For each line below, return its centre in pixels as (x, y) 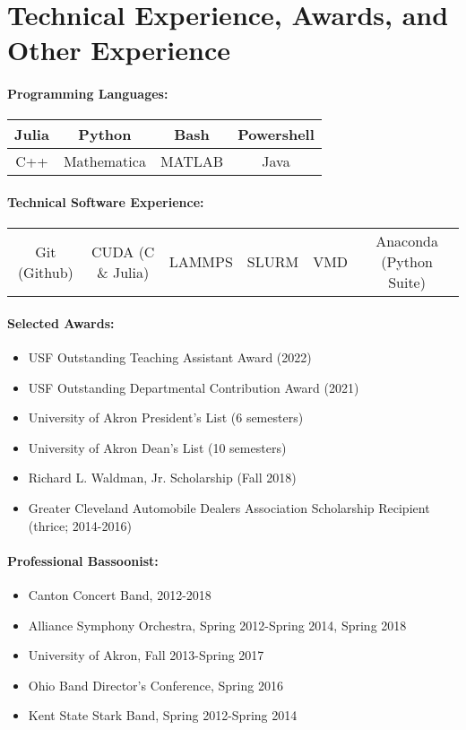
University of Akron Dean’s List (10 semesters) (157, 447)
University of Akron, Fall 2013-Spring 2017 (146, 655)
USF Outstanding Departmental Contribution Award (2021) (194, 387)
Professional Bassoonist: (83, 560)
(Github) (45, 272)
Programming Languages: (88, 94)
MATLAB (192, 161)
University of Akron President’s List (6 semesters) (166, 417)
